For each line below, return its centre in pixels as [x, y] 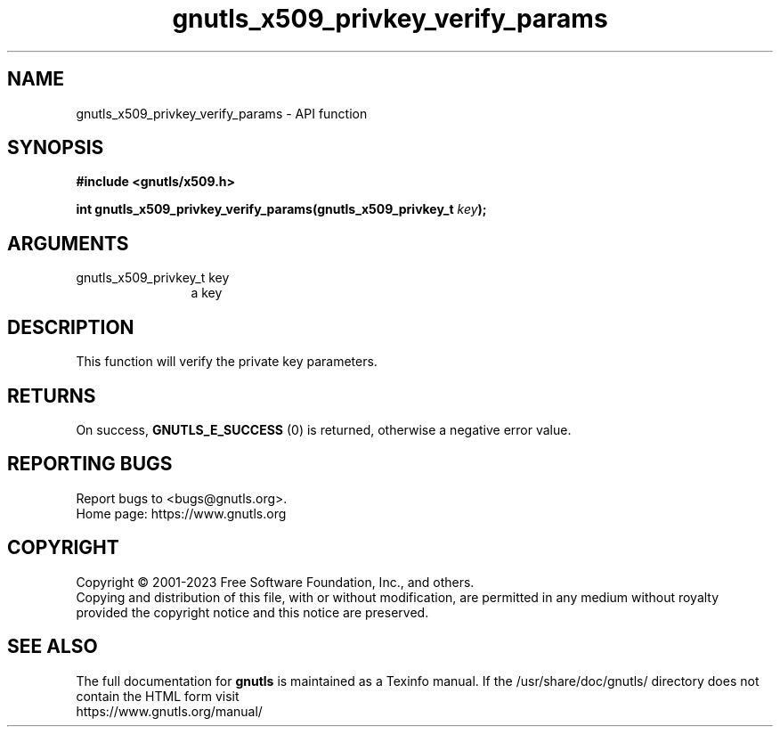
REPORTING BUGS [90, 464]
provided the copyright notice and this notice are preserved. [252, 612]
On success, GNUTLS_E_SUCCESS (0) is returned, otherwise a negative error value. [324, 429]
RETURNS [52, 396]
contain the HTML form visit [158, 696]
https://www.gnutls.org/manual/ [169, 711]
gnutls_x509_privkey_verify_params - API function [222, 113]
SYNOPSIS [56, 148]
